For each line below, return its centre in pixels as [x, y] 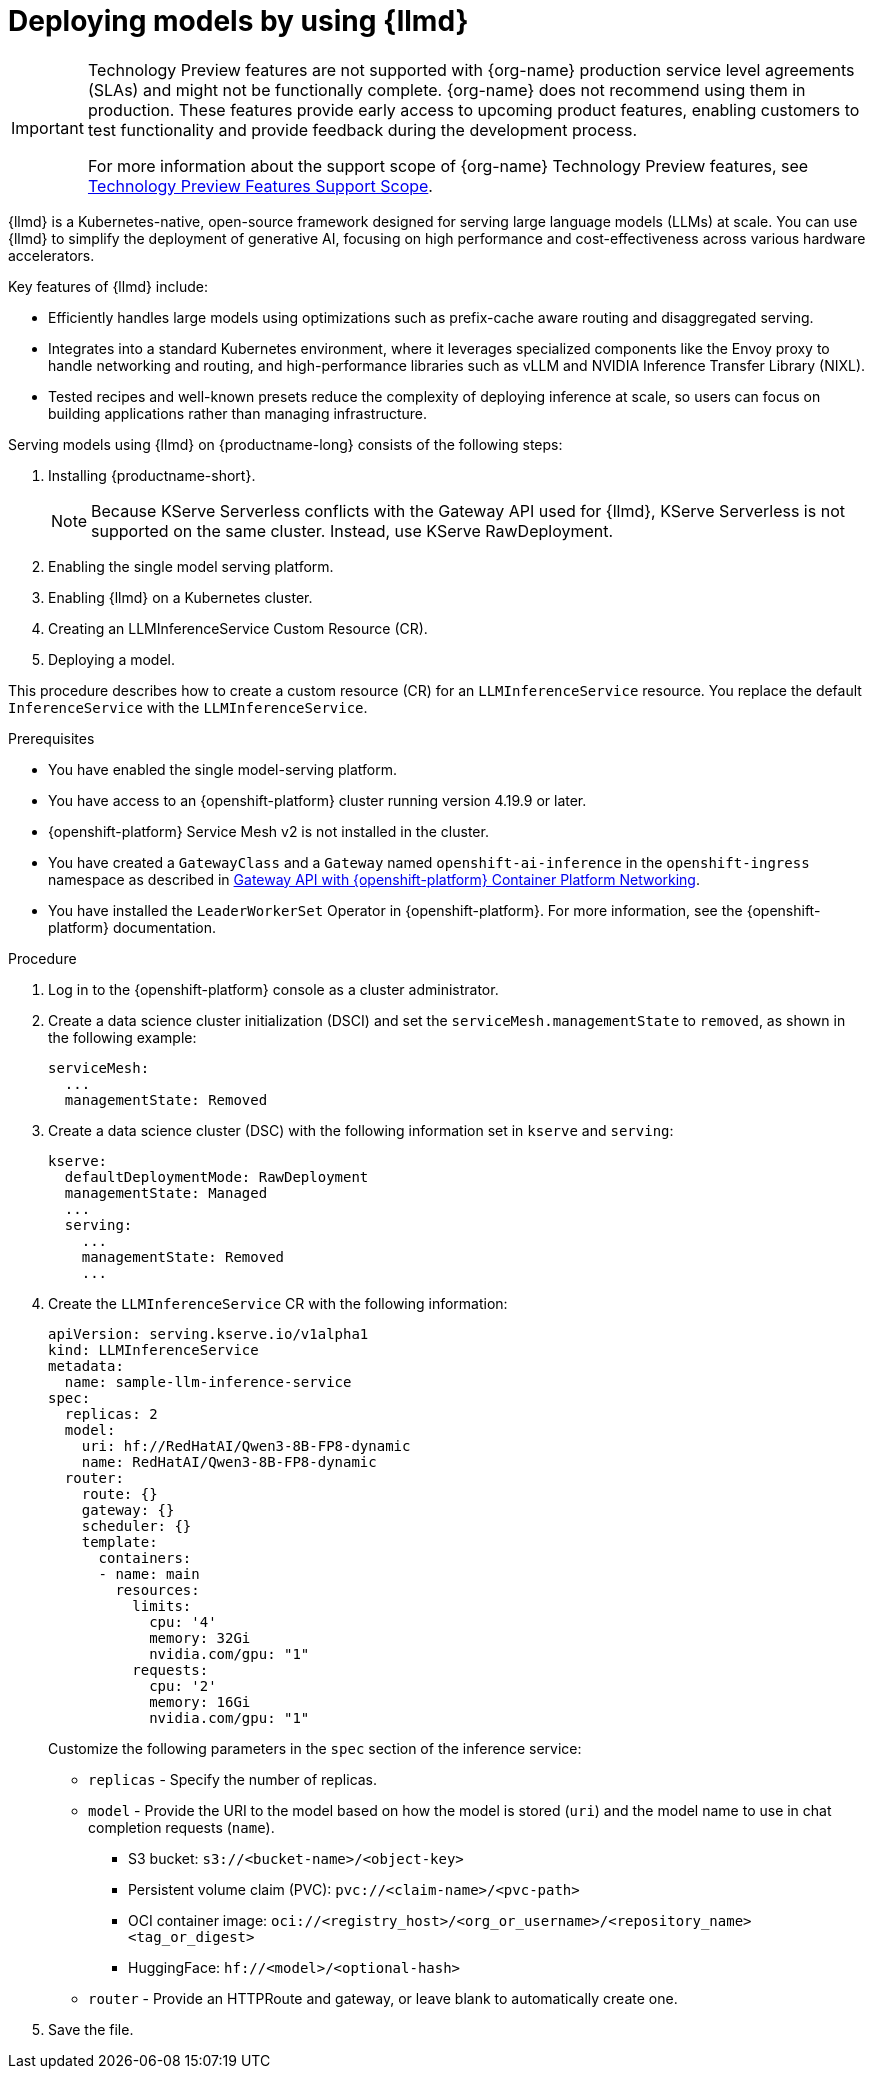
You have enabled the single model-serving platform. [223, 769]
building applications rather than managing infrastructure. [238, 413]
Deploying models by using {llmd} [238, 21]
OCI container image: [198, 1920]
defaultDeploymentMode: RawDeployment [216, 1176]
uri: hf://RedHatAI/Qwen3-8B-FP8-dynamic [246, 1445]
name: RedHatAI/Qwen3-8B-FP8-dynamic [229, 1461]
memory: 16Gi [200, 1701]
